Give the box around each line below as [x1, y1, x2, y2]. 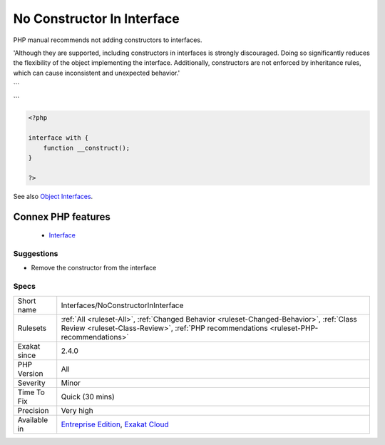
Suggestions [13, 248, 58, 258]
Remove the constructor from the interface [31, 264, 157, 272]
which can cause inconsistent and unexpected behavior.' [13, 68, 180, 77]
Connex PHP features [13, 210, 111, 222]
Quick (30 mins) [61, 392, 115, 401]
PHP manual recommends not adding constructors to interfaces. [13, 36, 202, 44]
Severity [17, 378, 46, 388]
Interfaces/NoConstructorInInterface [61, 300, 184, 310]
